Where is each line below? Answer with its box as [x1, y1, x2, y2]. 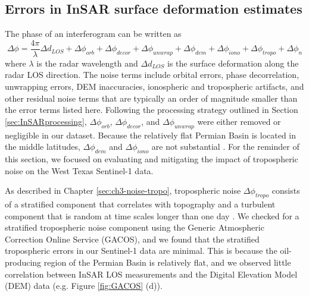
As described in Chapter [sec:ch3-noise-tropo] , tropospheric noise [5, 184, 241, 197]
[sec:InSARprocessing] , [5, 115, 87, 127]
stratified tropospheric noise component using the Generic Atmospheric [5, 221, 264, 234]
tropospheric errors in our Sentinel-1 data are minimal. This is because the [5, 244, 277, 257]
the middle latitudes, [5, 140, 80, 153]
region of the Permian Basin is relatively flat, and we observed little [43, 256, 291, 268]
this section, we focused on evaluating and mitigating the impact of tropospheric [5, 153, 298, 165]
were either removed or [197, 115, 281, 127]
